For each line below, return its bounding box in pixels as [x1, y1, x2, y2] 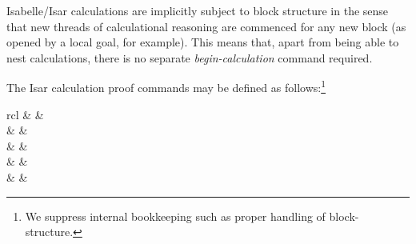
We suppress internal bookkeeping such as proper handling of [25, 207, 326, 224]
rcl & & [6, 106, 44, 122]
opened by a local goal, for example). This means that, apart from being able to [6, 34, 399, 50]
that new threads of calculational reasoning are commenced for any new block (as [6, 18, 406, 34]
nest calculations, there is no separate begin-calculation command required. [6, 49, 373, 66]
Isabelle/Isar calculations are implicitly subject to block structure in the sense [6, 2, 389, 18]
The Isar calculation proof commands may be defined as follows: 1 [6, 77, 326, 96]
